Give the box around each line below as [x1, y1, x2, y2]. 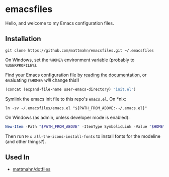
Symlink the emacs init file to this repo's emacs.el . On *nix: [5, 96, 127, 102]
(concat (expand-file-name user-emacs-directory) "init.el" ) [5, 87, 136, 92]
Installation [5, 35, 41, 43]
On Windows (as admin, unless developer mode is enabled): [5, 114, 130, 120]
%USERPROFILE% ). [5, 62, 38, 68]
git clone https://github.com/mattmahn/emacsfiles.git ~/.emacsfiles [5, 48, 154, 53]
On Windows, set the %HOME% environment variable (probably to [5, 57, 135, 63]
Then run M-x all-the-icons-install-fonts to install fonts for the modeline [5, 133, 161, 139]
